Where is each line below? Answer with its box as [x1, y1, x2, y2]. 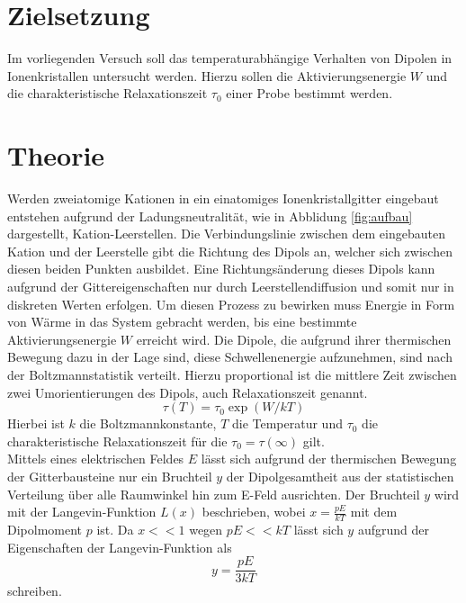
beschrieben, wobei [202, 502, 306, 521]
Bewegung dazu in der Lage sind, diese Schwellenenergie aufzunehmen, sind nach [7, 347, 453, 366]
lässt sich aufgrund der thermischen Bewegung [201, 449, 457, 468]
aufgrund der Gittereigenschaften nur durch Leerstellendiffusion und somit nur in [7, 277, 454, 295]
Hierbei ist [7, 414, 65, 433]
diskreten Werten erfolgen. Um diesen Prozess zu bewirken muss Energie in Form [7, 294, 455, 313]
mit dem [350, 502, 398, 521]
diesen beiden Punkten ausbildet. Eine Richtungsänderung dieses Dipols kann [7, 259, 435, 278]
